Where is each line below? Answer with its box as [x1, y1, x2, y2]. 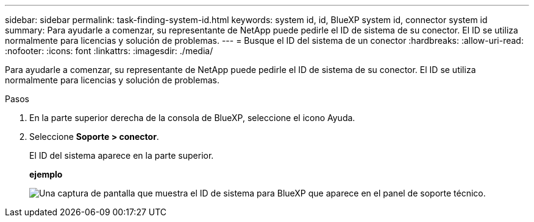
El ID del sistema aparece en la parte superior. [29, 150, 214, 161]
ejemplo [29, 169, 63, 179]
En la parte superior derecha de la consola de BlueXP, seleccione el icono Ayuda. [29, 113, 355, 123]
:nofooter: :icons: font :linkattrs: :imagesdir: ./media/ [5, 46, 213, 56]
